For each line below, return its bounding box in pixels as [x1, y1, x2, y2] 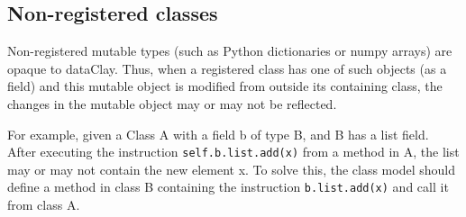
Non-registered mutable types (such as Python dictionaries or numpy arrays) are [7, 41, 452, 60]
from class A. [7, 195, 80, 214]
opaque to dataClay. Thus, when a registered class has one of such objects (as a [7, 59, 447, 77]
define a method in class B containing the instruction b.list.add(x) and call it [7, 177, 449, 196]
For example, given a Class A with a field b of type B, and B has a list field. [7, 124, 429, 143]
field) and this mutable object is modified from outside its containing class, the [7, 77, 443, 95]
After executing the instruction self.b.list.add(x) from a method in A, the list [7, 142, 460, 161]
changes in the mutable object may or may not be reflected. [7, 94, 337, 113]
